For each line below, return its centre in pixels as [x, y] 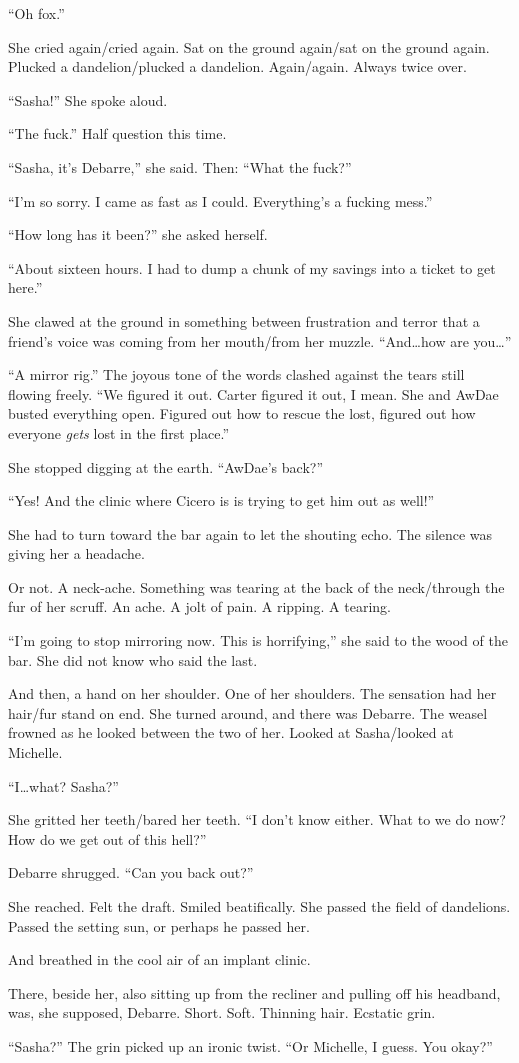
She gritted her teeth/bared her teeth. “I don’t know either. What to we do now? [257, 819]
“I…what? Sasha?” [63, 785]
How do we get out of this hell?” [107, 838]
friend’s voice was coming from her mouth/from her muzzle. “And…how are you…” [260, 340]
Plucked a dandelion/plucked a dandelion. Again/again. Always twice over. [237, 66]
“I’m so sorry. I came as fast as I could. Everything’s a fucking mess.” [220, 200]
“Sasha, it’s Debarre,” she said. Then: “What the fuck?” [180, 166]
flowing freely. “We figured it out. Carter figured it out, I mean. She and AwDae [253, 393]
